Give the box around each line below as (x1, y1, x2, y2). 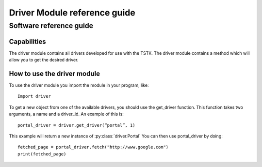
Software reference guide (9, 21, 94, 30)
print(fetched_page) (17, 151, 66, 157)
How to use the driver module (9, 69, 100, 77)
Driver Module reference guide (9, 7, 135, 18)
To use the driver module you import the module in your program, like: (9, 82, 149, 88)
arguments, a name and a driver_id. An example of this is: (9, 111, 124, 117)
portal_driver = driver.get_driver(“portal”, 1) (17, 122, 135, 128)
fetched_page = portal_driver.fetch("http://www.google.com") (17, 144, 169, 150)
